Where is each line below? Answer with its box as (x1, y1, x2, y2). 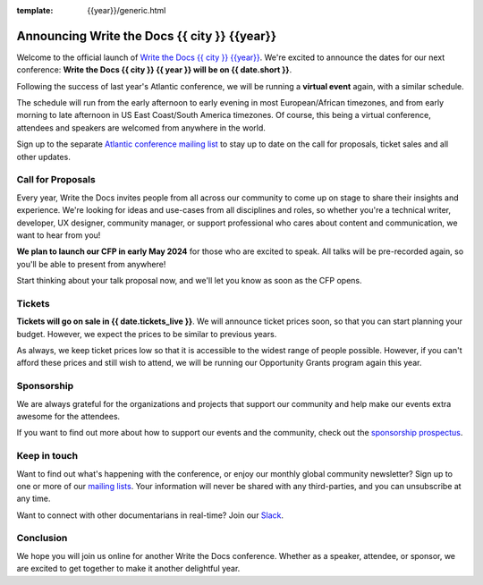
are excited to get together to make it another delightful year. (16, 564, 241, 574)
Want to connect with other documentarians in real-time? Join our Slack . (16, 510, 284, 521)
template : (16, 5, 54, 15)
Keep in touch (16, 450, 79, 462)
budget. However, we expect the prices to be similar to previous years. (16, 328, 277, 339)
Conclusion (16, 532, 68, 545)
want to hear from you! (16, 229, 101, 241)
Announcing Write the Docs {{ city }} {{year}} (16, 28, 277, 44)
